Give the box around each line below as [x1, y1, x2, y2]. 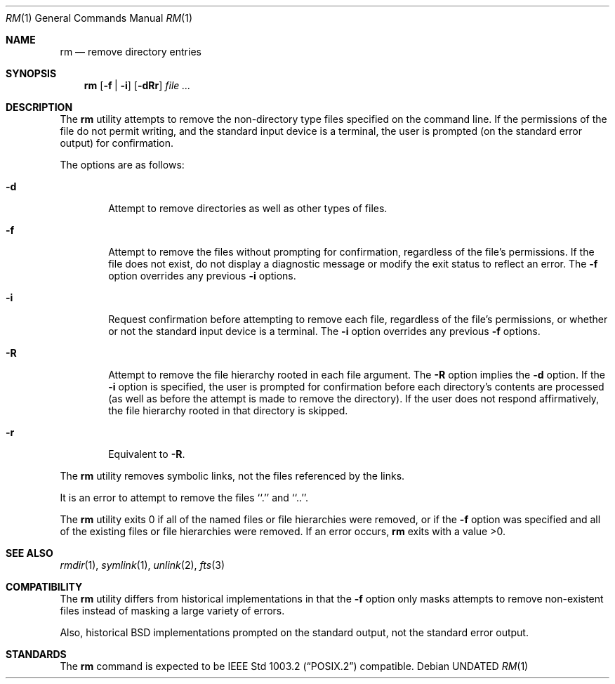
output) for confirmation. [60, 137, 174, 149]
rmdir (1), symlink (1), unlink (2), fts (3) [60, 559, 225, 571]
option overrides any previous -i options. [108, 270, 296, 282]
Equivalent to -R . [108, 448, 185, 460]
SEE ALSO [6, 547, 53, 559]
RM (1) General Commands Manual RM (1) [6, 12, 193, 24]
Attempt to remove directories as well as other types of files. [108, 202, 388, 214]
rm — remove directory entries [60, 46, 201, 58]
